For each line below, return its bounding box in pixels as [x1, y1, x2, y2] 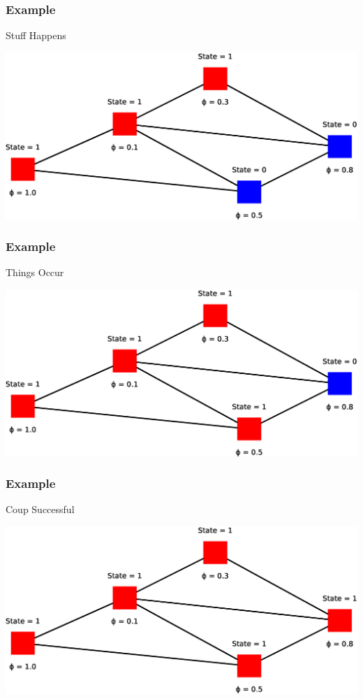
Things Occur [6, 265, 64, 280]
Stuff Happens [6, 28, 66, 43]
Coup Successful [6, 502, 75, 517]
